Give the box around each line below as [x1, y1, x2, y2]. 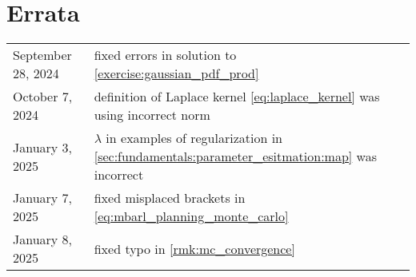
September [13, 46, 72, 65]
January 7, [13, 188, 73, 208]
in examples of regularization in [106, 129, 282, 148]
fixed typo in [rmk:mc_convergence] [94, 239, 295, 258]
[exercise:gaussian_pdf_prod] [94, 64, 259, 83]
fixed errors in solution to [94, 46, 237, 65]
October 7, [13, 87, 73, 106]
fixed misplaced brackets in [94, 188, 246, 208]
